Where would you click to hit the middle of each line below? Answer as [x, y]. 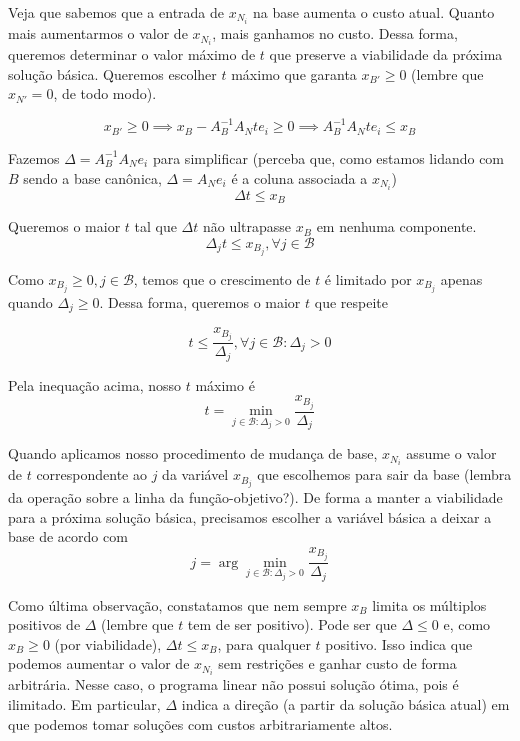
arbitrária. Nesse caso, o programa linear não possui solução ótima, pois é [233, 684]
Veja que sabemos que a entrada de [116, 12]
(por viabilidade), [108, 643]
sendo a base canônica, [92, 177]
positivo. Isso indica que [399, 643]
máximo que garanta [294, 73]
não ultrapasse [247, 226]
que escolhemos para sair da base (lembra [384, 474]
